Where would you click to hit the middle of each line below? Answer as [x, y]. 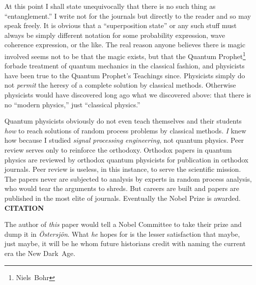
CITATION [24, 207]
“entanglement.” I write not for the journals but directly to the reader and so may [128, 16]
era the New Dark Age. [40, 253]
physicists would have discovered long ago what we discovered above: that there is [128, 95]
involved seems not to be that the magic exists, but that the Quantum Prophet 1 [125, 55]
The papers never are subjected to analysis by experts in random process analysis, [128, 178]
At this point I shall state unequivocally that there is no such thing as [110, 6]
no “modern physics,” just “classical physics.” [72, 104]
